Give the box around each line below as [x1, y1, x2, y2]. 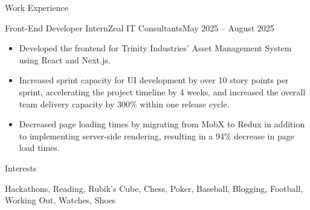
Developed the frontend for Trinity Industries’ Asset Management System [19, 42, 292, 54]
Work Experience [5, 1, 68, 13]
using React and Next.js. [19, 53, 111, 66]
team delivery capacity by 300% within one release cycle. [19, 97, 230, 110]
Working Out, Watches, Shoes [5, 194, 116, 206]
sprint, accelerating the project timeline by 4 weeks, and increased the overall [19, 85, 306, 98]
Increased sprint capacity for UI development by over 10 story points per [19, 74, 289, 86]
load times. [19, 141, 60, 154]
